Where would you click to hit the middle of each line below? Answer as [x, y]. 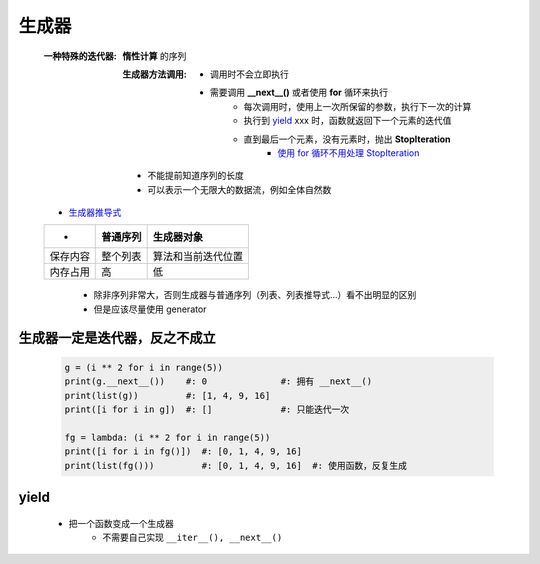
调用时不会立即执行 [249, 74]
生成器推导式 [95, 212]
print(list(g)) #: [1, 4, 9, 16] [167, 395]
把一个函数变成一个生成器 [121, 523]
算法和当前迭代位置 [198, 257]
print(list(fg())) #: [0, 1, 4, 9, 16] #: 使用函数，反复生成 [236, 465]
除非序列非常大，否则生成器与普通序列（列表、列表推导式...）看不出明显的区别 [255, 295]
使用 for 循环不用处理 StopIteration [348, 152]
